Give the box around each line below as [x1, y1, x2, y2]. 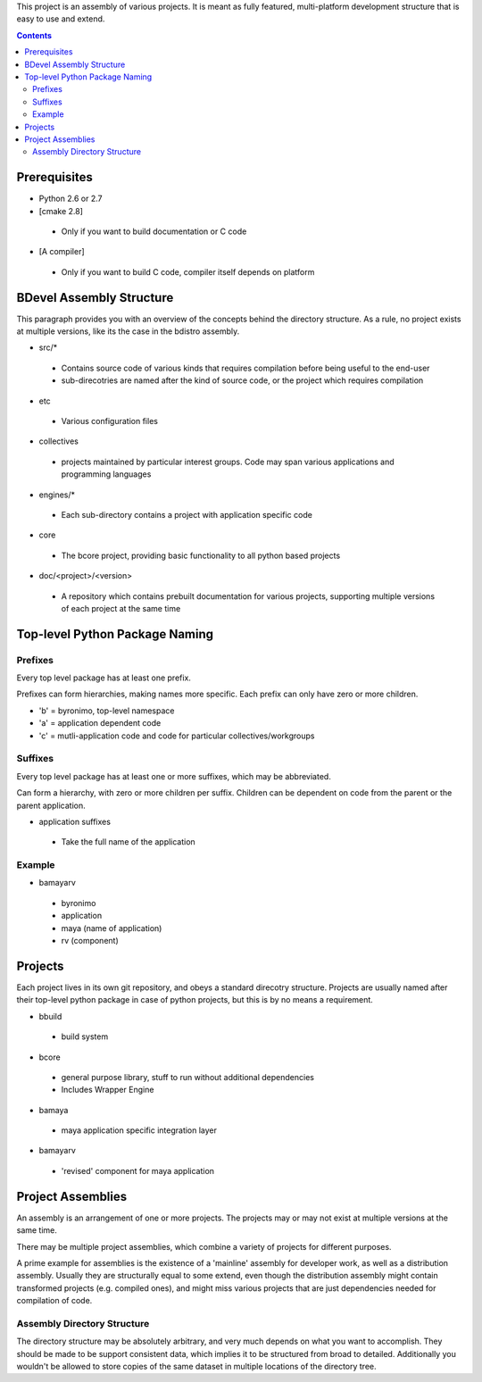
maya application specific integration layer [61, 1125, 218, 1136]
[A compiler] [38, 246, 85, 257]
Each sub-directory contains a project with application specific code [61, 509, 312, 520]
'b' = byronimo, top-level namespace [38, 705, 175, 716]
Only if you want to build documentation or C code [61, 226, 247, 237]
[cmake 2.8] [38, 205, 84, 216]
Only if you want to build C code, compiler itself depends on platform [61, 266, 315, 277]
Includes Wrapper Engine [61, 1085, 154, 1095]
